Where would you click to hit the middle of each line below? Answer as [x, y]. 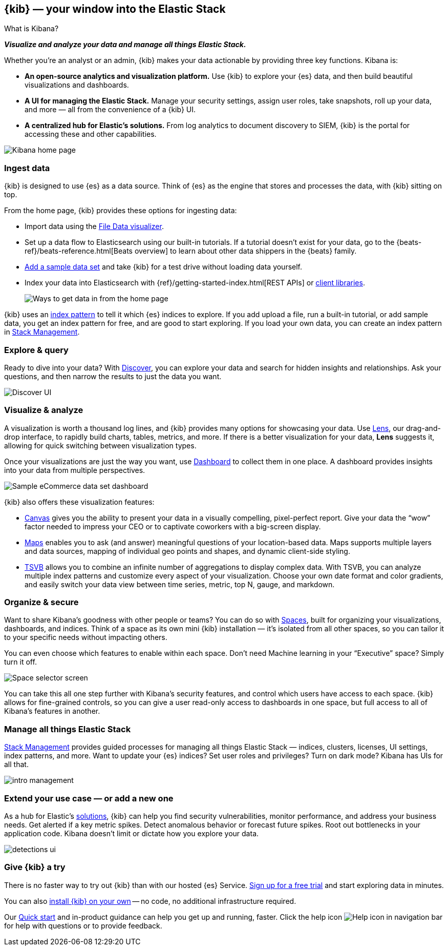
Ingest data [27, 168]
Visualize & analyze [44, 410]
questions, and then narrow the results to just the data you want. [113, 376]
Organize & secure [41, 602]
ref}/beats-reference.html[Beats [79, 251]
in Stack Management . [42, 332]
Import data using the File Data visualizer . [94, 226]
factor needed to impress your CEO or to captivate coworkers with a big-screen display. [173, 526]
